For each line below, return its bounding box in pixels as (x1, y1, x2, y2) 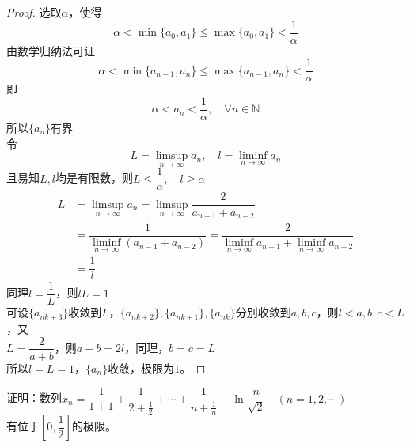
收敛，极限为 (108, 359, 175, 376)
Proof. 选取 (6, 4, 62, 20)
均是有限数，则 (55, 169, 133, 186)
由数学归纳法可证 (6, 42, 95, 59)
